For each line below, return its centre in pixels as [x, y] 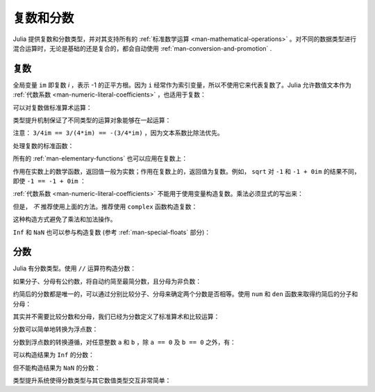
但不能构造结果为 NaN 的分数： [57, 368]
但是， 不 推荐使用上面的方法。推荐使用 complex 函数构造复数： [105, 206]
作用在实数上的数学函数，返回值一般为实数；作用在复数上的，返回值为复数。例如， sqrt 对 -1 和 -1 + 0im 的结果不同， [186, 171]
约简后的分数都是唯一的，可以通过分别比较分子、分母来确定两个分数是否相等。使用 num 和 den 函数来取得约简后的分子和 [185, 294]
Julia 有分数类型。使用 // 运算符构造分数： [75, 268]
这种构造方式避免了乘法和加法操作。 [65, 220]
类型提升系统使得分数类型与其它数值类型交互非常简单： [92, 380]
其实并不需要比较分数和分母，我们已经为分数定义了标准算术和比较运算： [116, 317]
